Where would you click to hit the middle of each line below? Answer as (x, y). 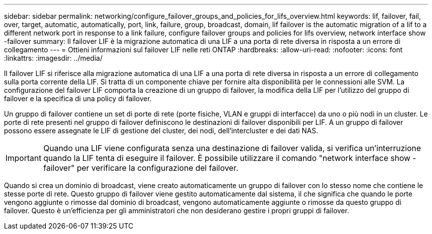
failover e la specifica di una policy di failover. (78, 98)
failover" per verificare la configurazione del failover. (141, 168)
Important (23, 158)
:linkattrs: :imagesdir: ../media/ (53, 58)
